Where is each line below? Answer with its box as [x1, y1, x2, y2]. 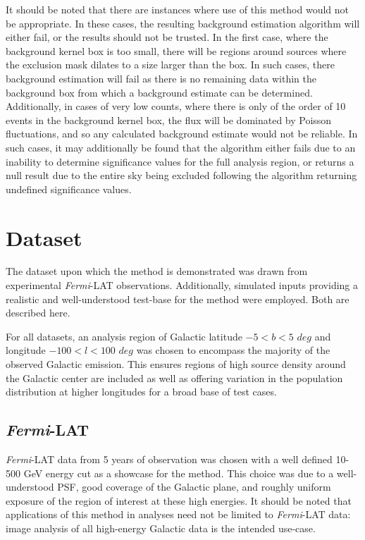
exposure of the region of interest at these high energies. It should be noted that [6, 493, 352, 508]
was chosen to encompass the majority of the [136, 343, 330, 357]
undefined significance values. [6, 181, 132, 196]
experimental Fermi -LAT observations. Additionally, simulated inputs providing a [6, 278, 359, 293]
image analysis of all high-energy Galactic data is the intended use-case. [6, 520, 316, 535]
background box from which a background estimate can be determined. [6, 85, 313, 99]
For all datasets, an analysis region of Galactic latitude [6, 329, 242, 343]
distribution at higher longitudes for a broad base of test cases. [6, 384, 277, 399]
